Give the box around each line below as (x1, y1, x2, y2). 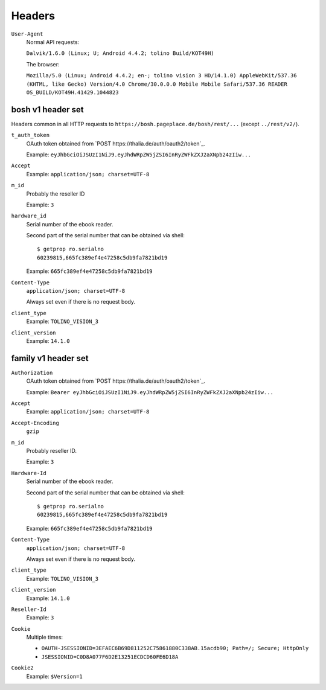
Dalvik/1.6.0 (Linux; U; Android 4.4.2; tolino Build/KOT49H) (26, 50, 214, 57)
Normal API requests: (26, 38, 80, 45)
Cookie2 (11, 665, 34, 671)
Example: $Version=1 (26, 672, 83, 680)
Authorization (11, 369, 53, 376)
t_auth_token (11, 132, 50, 139)
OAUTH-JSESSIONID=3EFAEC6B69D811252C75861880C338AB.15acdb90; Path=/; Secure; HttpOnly (41, 645, 309, 652)
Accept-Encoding (11, 420, 60, 426)
